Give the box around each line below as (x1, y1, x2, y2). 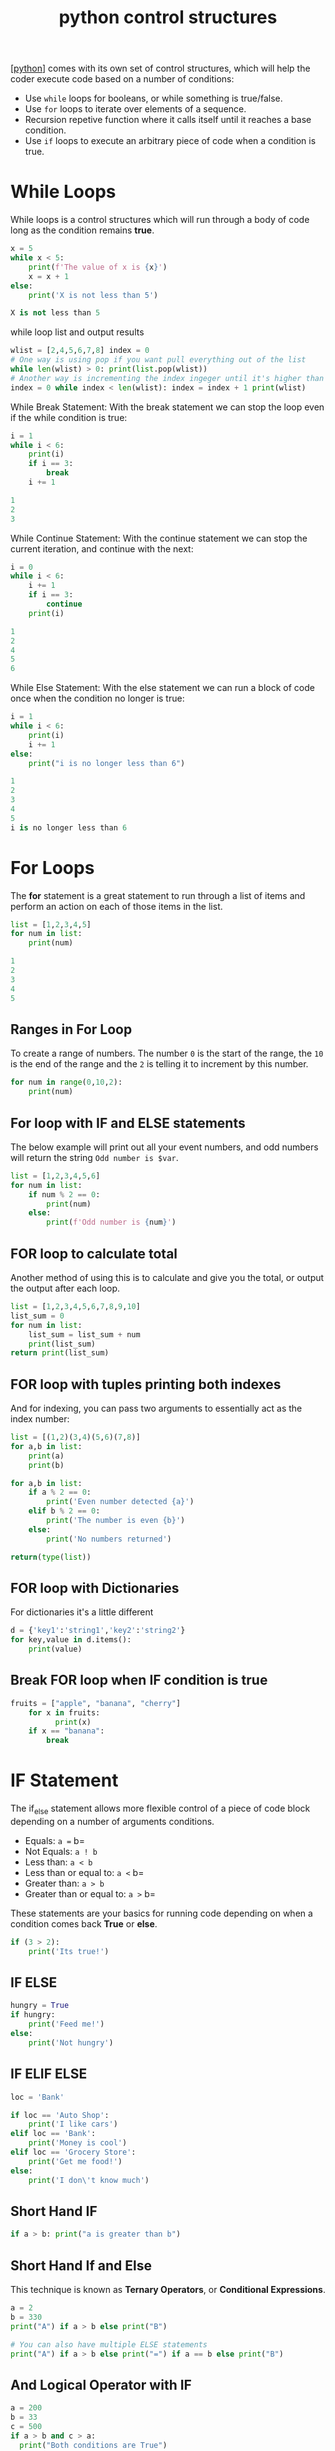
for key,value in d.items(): (10, 1635, 132, 1645)
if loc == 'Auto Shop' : (10, 2110, 110, 2120)
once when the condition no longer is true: (10, 692, 185, 705)
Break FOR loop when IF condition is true (10, 1672, 268, 1689)
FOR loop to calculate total (10, 1245, 178, 1262)
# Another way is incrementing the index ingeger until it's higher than (10, 373, 325, 383)
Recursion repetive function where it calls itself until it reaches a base (24, 114, 312, 126)
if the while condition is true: (10, 411, 128, 423)
